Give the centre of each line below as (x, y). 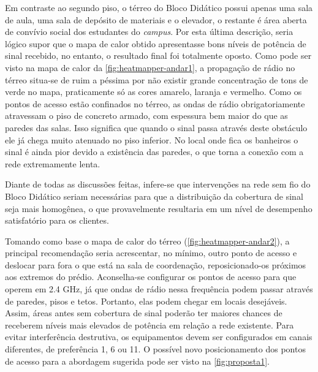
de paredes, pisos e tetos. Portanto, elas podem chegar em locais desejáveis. (146, 301)
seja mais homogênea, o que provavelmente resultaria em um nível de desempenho (159, 208)
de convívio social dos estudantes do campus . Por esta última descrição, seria (149, 32)
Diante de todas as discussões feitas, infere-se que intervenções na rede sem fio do (158, 184)
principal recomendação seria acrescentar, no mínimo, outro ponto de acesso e (151, 253)
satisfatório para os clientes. (57, 220)
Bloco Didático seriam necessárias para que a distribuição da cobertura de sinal (154, 196)
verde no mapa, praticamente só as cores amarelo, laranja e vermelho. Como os (153, 92)
